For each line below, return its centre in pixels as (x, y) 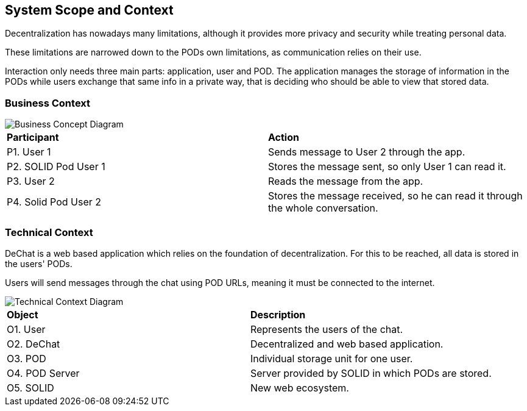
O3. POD (27, 358)
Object (23, 314)
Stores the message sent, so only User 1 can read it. (387, 167)
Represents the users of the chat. (327, 329)
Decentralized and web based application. (347, 344)
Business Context (48, 103)
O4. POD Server (43, 373)
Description (278, 314)
